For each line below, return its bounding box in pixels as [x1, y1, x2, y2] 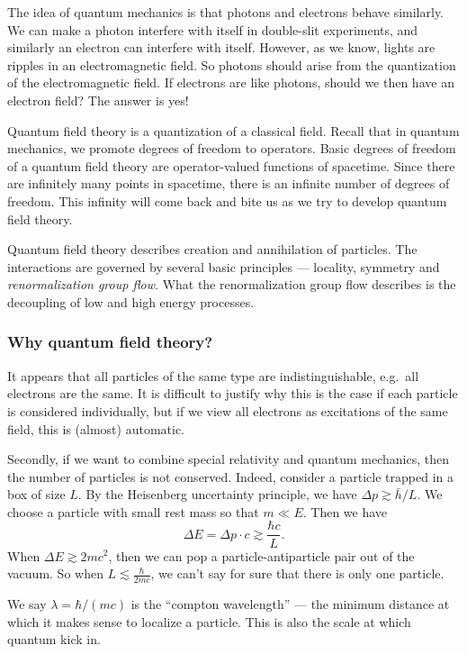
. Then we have [302, 502, 388, 521]
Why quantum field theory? [7, 331, 213, 353]
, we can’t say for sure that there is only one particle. [150, 564, 445, 583]
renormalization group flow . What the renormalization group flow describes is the [7, 275, 456, 294]
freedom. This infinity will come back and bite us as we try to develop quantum [7, 191, 447, 210]
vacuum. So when [7, 564, 103, 583]
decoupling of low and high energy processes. [7, 292, 255, 311]
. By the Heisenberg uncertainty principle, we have [77, 485, 357, 504]
